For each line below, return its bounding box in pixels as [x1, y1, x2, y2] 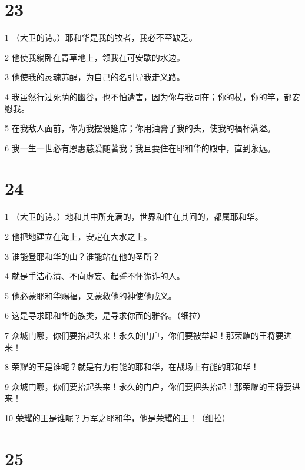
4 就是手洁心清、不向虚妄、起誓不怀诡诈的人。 [5, 270, 185, 282]
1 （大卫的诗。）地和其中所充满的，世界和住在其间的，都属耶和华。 [5, 210, 263, 223]
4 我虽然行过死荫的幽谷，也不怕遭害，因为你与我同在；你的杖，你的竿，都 [5, 90, 292, 102]
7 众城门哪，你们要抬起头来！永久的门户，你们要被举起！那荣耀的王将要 [5, 329, 284, 341]
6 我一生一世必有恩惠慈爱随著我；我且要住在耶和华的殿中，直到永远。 [5, 141, 276, 154]
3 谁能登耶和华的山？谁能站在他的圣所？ [5, 250, 160, 262]
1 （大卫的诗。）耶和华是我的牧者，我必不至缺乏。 [5, 31, 197, 44]
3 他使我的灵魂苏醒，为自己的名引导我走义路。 [5, 71, 185, 83]
